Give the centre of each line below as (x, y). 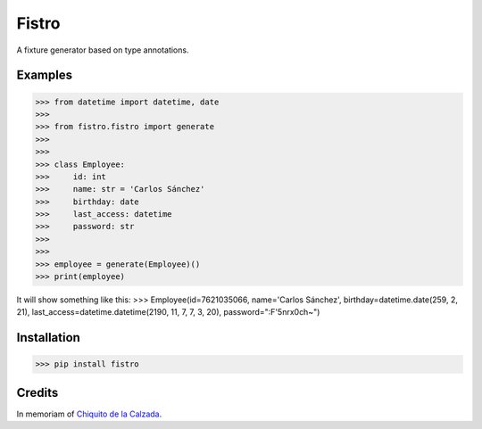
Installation (48, 338)
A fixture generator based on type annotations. (103, 50)
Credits (37, 392)
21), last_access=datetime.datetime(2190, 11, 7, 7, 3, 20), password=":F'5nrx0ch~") (168, 312)
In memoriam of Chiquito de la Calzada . (89, 414)
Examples (45, 75)
